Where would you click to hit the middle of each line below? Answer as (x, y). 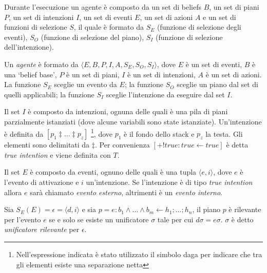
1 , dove (102, 133)
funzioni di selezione (36, 27)
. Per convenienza (122, 145)
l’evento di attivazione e (42, 182)
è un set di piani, (93, 74)
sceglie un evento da (85, 84)
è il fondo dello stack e (159, 133)
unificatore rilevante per (42, 229)
